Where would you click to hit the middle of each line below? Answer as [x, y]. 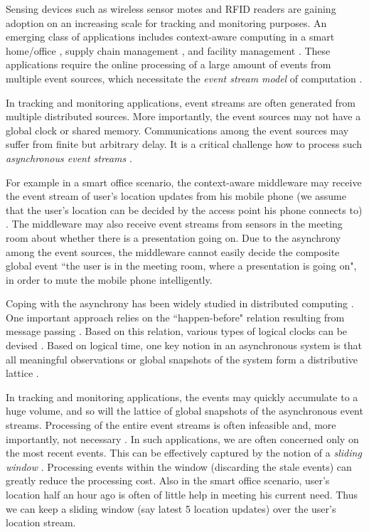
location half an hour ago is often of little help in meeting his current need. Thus [182, 494]
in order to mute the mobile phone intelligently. [109, 279]
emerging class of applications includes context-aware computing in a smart [170, 37]
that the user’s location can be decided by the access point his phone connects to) [184, 209]
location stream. [41, 522]
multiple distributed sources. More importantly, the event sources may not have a [183, 116]
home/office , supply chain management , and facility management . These [168, 50]
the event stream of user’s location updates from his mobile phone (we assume [176, 196]
